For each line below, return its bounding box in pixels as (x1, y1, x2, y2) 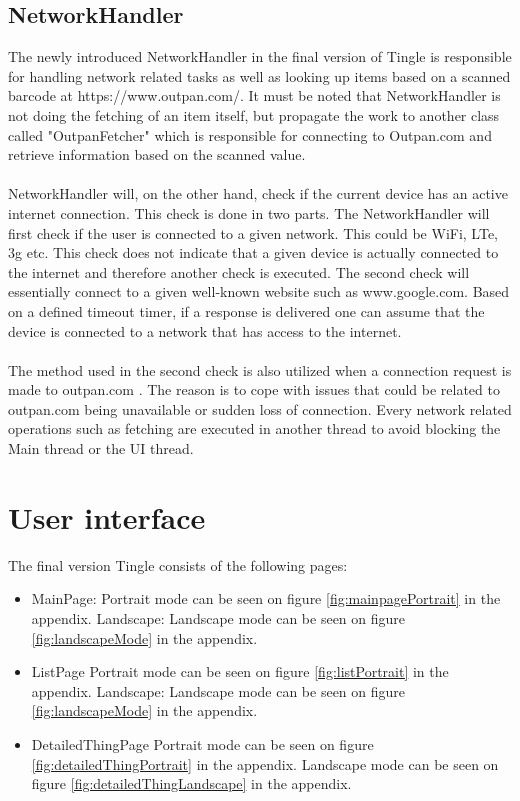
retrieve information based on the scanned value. (8, 144, 306, 165)
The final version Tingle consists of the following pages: (8, 554, 348, 575)
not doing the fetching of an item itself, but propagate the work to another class (8, 104, 500, 125)
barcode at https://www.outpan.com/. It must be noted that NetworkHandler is (8, 85, 501, 106)
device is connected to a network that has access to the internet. (8, 320, 402, 341)
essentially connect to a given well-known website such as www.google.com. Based (8, 281, 510, 302)
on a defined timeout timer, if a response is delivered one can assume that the (8, 300, 485, 321)
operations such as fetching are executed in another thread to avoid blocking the (8, 418, 501, 439)
